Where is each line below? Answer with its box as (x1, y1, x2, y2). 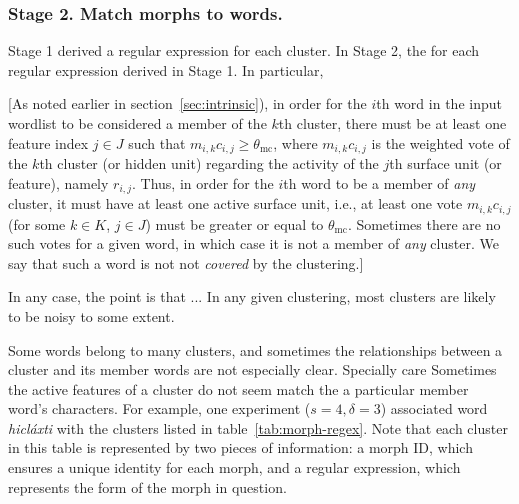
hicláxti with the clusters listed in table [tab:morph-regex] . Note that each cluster (8, 417, 508, 438)
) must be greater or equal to (145, 213, 324, 234)
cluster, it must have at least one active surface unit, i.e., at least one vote (8, 193, 463, 214)
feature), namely (8, 172, 109, 193)
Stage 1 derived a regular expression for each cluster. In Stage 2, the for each (8, 40, 480, 61)
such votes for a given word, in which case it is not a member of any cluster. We (8, 233, 499, 254)
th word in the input (376, 93, 502, 114)
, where (273, 132, 318, 153)
